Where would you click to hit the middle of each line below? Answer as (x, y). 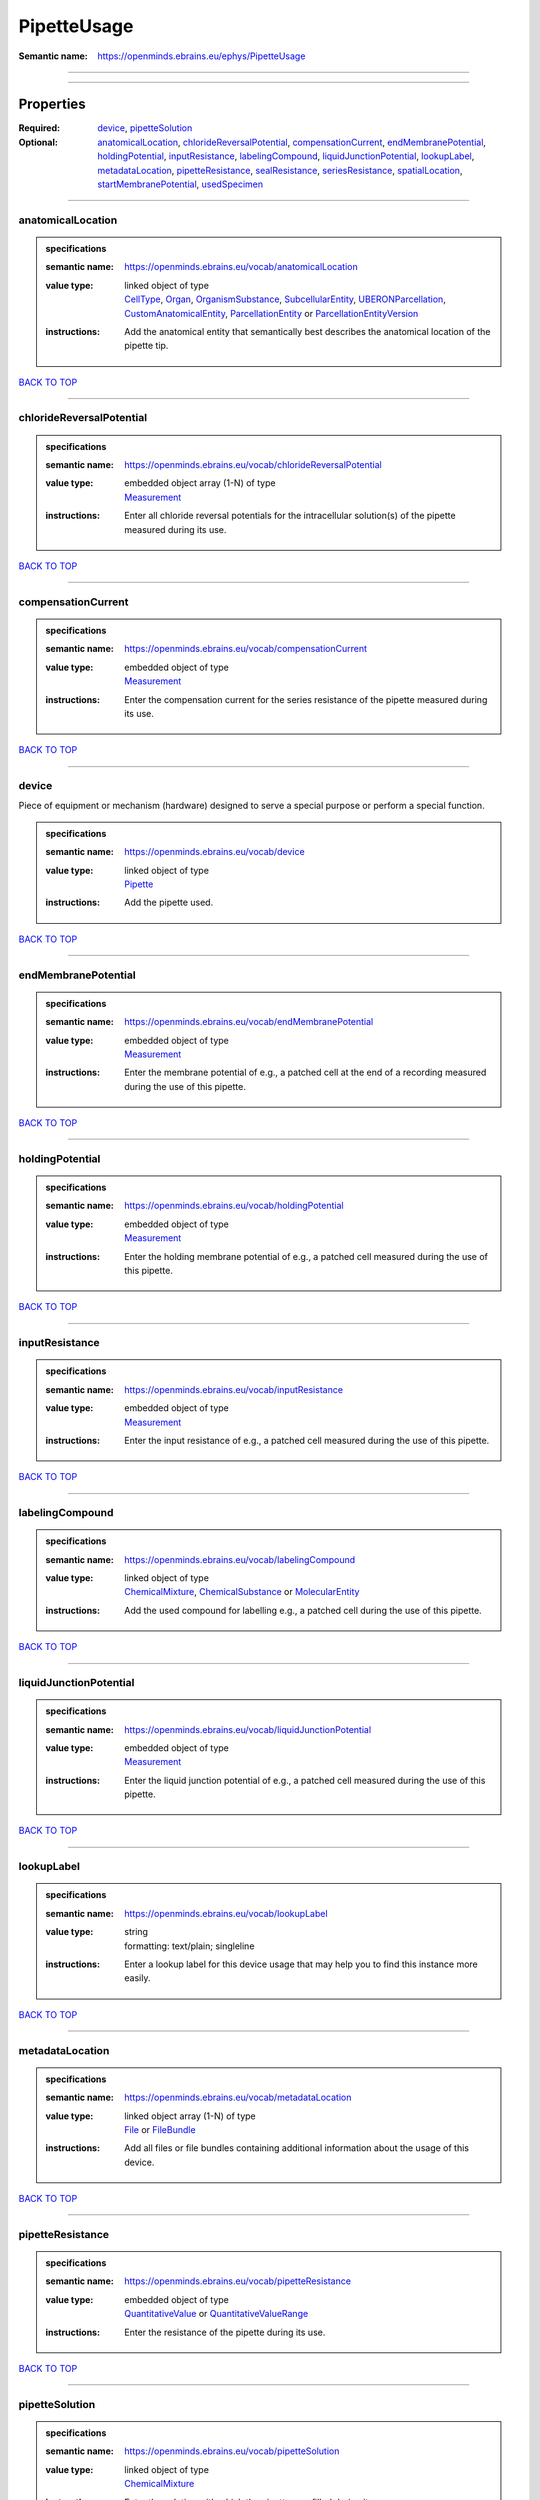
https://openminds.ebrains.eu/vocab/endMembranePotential (249, 1022)
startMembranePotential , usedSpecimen (180, 184)
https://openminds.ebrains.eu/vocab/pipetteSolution (232, 2451)
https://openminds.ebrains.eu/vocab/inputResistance (234, 1389)
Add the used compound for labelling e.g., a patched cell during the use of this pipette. (303, 1610)
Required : (39, 128)
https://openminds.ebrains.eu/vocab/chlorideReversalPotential (253, 465)
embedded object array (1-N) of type (200, 483)
